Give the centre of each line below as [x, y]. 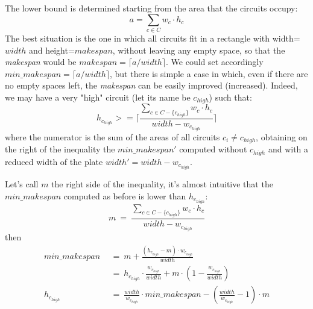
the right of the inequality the [60, 149]
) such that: [230, 97]
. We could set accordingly [215, 62]
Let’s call [22, 183]
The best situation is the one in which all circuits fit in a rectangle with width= [153, 38]
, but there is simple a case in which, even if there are [209, 73]
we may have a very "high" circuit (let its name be [98, 97]
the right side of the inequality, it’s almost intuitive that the [162, 183]
